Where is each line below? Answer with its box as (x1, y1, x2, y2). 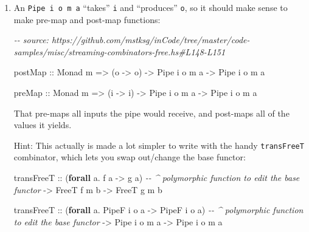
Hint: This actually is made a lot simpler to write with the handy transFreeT (13, 138, 304, 151)
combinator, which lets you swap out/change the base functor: (13, 151, 246, 163)
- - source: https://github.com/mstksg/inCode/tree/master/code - (13, 33, 250, 46)
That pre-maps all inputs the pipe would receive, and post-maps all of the (13, 106, 290, 119)
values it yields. (13, 118, 72, 131)
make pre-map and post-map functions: (13, 13, 161, 26)
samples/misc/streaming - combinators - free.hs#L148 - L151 (13, 45, 226, 58)
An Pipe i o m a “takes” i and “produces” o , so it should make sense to (13, 1, 288, 13)
